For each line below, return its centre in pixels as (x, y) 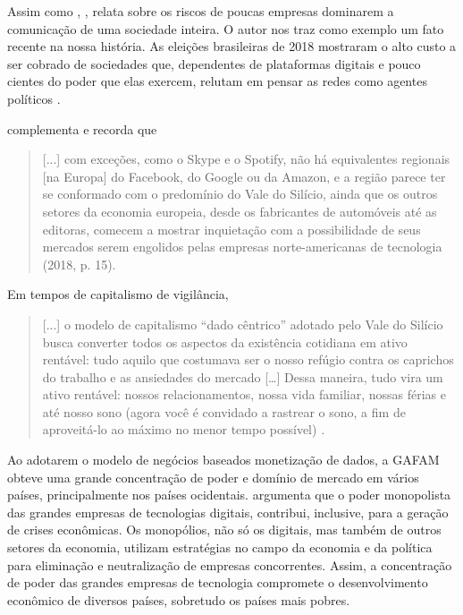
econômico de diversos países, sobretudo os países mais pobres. (179, 599)
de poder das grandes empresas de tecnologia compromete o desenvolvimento (218, 582)
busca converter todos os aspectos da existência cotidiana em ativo (225, 342)
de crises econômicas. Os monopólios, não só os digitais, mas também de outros (224, 530)
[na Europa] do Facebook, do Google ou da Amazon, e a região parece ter (244, 176)
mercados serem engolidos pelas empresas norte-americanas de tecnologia (242, 247)
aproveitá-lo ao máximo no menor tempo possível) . (184, 429)
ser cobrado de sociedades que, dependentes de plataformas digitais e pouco (214, 63)
